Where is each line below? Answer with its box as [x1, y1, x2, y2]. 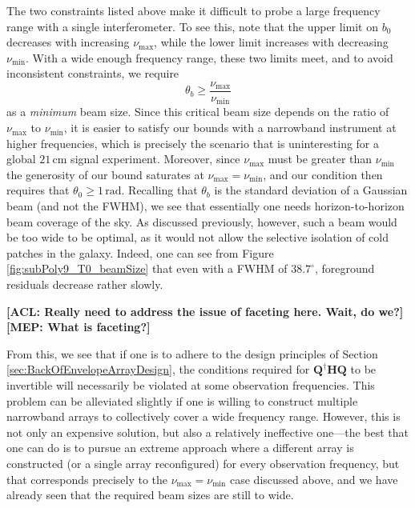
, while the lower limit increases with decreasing [154, 34, 389, 50]
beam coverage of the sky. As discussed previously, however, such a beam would [6, 213, 397, 230]
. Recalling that [121, 182, 198, 198]
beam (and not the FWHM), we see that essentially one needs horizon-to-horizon [6, 198, 405, 214]
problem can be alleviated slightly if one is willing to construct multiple [6, 392, 358, 409]
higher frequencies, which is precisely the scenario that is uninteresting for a [6, 134, 380, 151]
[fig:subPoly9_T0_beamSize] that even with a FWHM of [6, 260, 288, 277]
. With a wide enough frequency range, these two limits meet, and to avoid [26, 49, 393, 66]
